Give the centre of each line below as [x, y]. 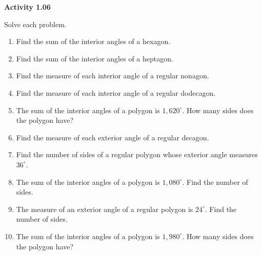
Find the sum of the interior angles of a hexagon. [93, 41]
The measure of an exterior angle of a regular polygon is [105, 209]
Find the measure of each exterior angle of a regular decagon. [113, 137]
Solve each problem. [35, 24]
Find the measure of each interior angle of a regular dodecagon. [116, 92]
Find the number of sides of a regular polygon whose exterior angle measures [137, 154]
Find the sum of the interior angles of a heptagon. [95, 58]
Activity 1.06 [27, 7]
